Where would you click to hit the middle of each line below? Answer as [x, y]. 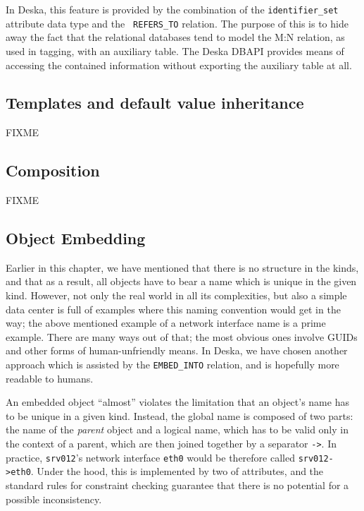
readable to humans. [50, 378]
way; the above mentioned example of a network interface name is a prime [166, 323]
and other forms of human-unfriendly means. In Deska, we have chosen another [177, 350]
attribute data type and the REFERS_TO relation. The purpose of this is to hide [177, 23]
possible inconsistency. [54, 499]
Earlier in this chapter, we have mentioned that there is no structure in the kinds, [182, 267]
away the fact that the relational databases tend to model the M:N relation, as [175, 37]
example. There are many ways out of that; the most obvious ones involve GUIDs [182, 336]
